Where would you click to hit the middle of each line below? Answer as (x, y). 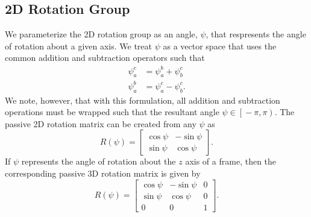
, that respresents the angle (256, 34)
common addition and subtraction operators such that (105, 58)
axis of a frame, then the (231, 161)
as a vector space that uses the (220, 46)
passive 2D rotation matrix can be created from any (101, 123)
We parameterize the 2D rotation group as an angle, (101, 34)
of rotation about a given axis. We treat (79, 46)
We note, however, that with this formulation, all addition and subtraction (143, 100)
